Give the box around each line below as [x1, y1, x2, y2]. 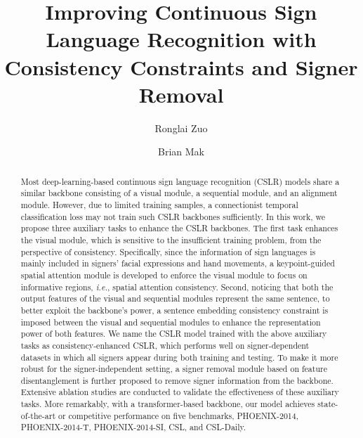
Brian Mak [158, 144, 204, 159]
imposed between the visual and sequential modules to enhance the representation [20, 316, 321, 328]
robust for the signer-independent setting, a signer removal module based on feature [20, 363, 327, 375]
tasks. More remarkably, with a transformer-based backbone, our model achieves [20, 398, 315, 410]
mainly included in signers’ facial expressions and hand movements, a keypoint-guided [20, 257, 335, 269]
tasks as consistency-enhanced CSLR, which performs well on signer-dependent [20, 339, 310, 351]
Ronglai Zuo [154, 120, 208, 135]
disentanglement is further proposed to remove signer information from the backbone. [20, 374, 334, 386]
